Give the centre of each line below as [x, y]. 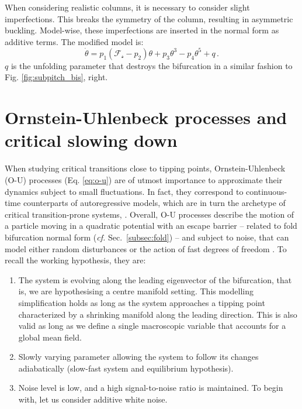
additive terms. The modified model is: [74, 41]
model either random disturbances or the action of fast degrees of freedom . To [146, 248]
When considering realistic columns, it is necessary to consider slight [127, 7]
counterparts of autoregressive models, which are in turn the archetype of [154, 203]
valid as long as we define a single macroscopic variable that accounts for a [152, 326]
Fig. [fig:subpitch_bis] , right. [56, 77]
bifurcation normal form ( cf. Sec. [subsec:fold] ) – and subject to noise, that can [147, 237]
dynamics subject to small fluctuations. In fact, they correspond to [124, 191]
